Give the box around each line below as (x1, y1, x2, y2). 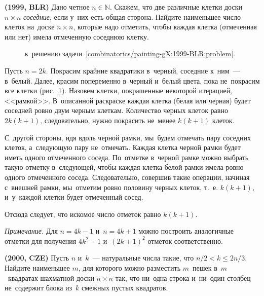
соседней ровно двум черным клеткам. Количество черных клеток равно (5, 105, 228, 116)
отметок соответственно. (147, 235, 223, 246)
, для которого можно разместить (78, 263, 181, 273)
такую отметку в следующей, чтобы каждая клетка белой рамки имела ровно (5, 162, 244, 172)
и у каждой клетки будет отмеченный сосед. (5, 192, 143, 202)
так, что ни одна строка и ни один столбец (115, 272, 251, 283)
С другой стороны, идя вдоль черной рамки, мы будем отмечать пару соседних (5, 132, 251, 142)
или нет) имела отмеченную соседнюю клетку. (5, 31, 149, 42)
